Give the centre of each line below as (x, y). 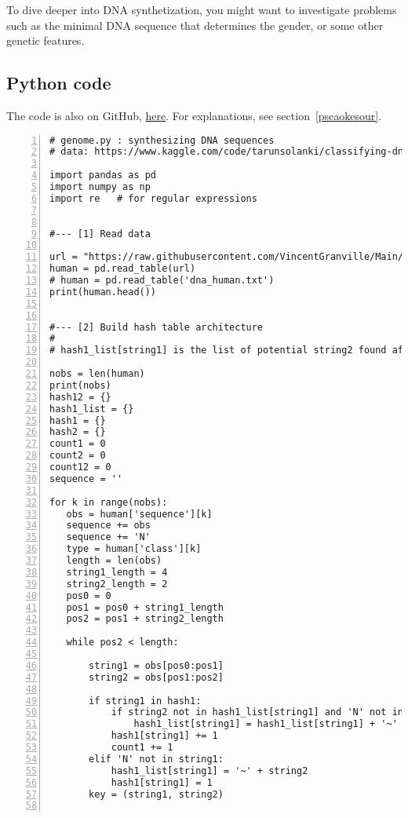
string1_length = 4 (117, 572)
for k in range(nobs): (109, 502)
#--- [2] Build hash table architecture (157, 327)
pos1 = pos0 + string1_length (145, 607)
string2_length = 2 (117, 584)
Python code (59, 83)
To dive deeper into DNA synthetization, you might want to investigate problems (202, 9)
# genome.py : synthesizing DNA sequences (162, 140)
